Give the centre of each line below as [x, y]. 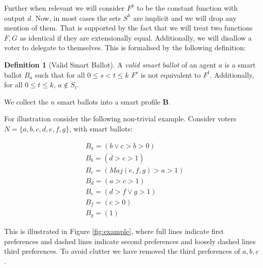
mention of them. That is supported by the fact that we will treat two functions [128, 28]
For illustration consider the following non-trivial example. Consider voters [120, 119]
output [15, 18]
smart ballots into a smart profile [109, 101]
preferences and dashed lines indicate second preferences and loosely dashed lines [130, 241]
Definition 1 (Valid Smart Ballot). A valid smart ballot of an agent [110, 64]
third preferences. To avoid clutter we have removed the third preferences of [122, 251]
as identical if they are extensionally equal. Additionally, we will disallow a [136, 37]
